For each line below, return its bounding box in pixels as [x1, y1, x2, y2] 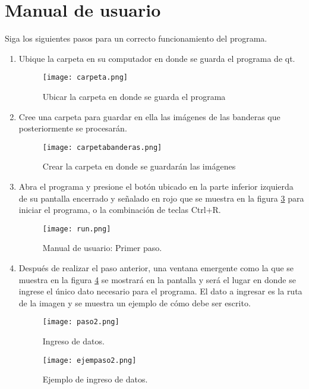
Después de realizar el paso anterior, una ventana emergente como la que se [18, 262, 294, 274]
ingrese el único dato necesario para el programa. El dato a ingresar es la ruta [18, 285, 302, 297]
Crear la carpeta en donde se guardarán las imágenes [42, 160, 236, 172]
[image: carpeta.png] [42, 73, 128, 82]
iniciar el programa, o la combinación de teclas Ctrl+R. [18, 203, 221, 216]
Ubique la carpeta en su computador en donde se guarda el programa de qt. [18, 52, 295, 64]
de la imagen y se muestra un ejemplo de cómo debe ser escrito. [18, 296, 251, 309]
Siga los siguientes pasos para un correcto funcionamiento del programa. [5, 32, 267, 45]
